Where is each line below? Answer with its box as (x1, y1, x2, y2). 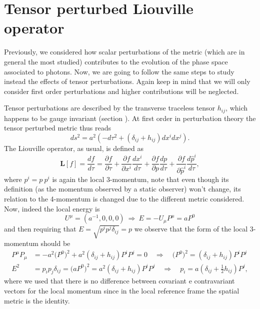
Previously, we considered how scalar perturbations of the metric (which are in (4, 46, 245, 57)
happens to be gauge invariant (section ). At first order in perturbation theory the (4, 112, 256, 123)
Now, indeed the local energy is (4, 203, 100, 213)
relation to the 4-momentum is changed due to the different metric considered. (4, 193, 244, 204)
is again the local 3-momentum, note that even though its (52, 173, 229, 184)
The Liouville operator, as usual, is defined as (4, 142, 144, 153)
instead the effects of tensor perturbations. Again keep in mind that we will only (4, 76, 250, 86)
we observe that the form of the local (134, 223, 248, 234)
